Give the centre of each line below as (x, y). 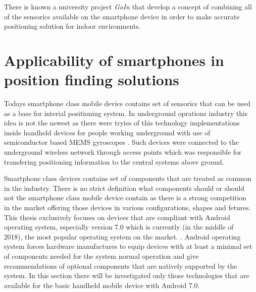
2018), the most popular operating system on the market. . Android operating (122, 236)
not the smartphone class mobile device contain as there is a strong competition (125, 198)
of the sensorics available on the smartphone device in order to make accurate (122, 16)
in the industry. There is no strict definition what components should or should (124, 188)
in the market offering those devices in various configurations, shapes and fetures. (128, 207)
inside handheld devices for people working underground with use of (107, 132)
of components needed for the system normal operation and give (102, 256)
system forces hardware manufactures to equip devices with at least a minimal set (128, 246)
